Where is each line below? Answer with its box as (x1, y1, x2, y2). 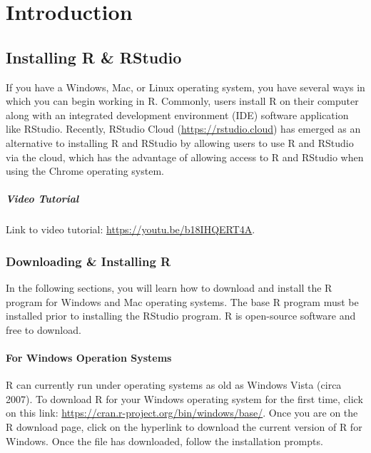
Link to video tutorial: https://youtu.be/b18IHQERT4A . (6, 222, 255, 237)
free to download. (6, 322, 81, 337)
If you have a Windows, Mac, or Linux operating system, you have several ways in (6, 79, 365, 94)
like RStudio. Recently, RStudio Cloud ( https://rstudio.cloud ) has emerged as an (6, 121, 361, 136)
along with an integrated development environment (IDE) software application (6, 107, 349, 122)
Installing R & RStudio (6, 46, 182, 68)
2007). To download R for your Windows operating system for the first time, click (6, 391, 363, 406)
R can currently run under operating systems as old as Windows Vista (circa (6, 377, 342, 392)
